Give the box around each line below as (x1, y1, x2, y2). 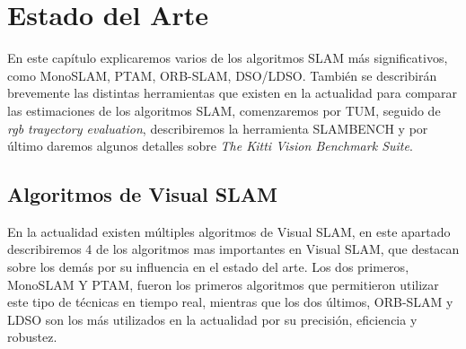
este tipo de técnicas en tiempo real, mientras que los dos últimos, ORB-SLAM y (7, 292, 453, 311)
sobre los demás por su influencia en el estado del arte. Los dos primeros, (7, 257, 409, 276)
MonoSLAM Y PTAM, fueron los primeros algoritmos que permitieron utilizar (7, 275, 439, 293)
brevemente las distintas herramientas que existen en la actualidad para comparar (7, 83, 458, 102)
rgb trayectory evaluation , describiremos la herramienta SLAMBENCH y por (7, 118, 428, 137)
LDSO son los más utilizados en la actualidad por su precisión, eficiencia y (7, 310, 418, 328)
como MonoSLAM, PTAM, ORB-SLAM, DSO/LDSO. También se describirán (7, 65, 437, 84)
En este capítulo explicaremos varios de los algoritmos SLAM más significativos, (7, 48, 448, 67)
